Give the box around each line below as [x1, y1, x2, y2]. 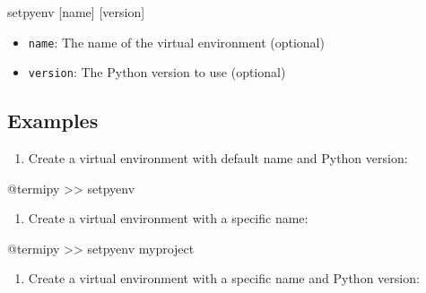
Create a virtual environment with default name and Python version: [28, 149, 408, 168]
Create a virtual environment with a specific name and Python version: [28, 269, 420, 288]
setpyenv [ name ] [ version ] [7, 3, 145, 21]
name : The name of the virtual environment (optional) [28, 32, 325, 51]
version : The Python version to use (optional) [28, 63, 286, 82]
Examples [7, 107, 99, 134]
